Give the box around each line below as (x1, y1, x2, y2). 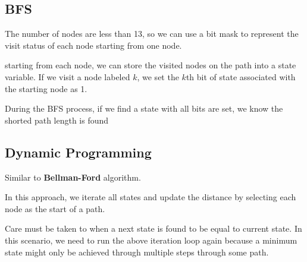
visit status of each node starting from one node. (5, 39, 182, 51)
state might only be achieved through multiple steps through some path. (5, 245, 269, 258)
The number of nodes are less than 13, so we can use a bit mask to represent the (5, 27, 299, 40)
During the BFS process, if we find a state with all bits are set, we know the (5, 102, 283, 115)
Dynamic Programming (5, 143, 152, 161)
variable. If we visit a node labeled (5, 70, 130, 83)
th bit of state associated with (186, 70, 296, 83)
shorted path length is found (5, 113, 109, 126)
